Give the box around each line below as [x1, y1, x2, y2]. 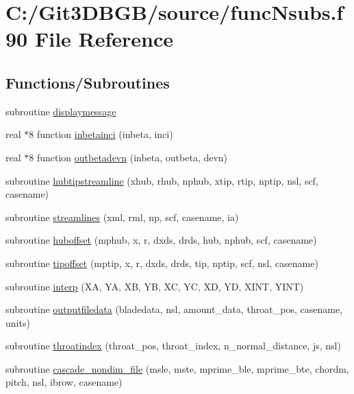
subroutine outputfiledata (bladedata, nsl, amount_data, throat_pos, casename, [5, 302, 343, 316]
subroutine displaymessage [5, 104, 116, 118]
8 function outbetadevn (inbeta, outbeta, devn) [29, 150, 228, 164]
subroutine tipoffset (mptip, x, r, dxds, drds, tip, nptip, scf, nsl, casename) [5, 255, 318, 270]
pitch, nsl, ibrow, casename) [5, 375, 123, 389]
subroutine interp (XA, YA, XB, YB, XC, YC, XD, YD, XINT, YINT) [5, 279, 304, 293]
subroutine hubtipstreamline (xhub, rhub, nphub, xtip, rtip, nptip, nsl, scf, [5, 173, 318, 187]
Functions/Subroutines [5, 71, 170, 93]
